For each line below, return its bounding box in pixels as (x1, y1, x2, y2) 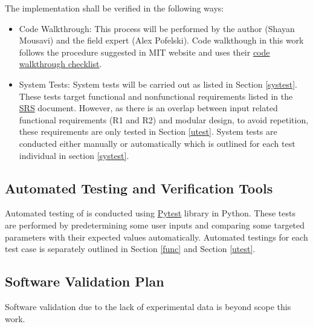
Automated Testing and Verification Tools (5, 178, 273, 197)
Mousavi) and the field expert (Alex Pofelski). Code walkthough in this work (19, 34, 304, 47)
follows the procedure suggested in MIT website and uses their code (19, 45, 270, 58)
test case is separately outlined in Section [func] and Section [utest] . (5, 242, 256, 255)
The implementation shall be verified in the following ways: (5, 2, 224, 14)
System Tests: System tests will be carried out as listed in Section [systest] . (19, 77, 297, 90)
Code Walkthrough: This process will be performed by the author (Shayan (19, 22, 295, 34)
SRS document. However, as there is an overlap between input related (19, 102, 278, 114)
